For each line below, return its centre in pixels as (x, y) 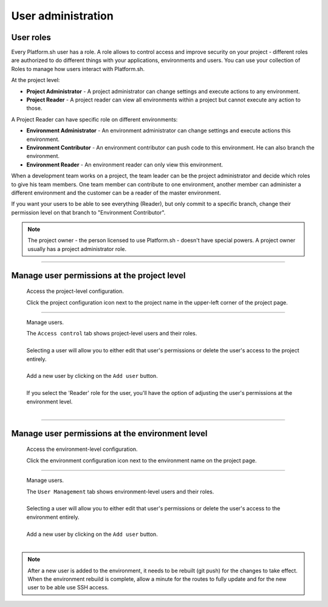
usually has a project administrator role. (77, 249)
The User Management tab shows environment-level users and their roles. (120, 492)
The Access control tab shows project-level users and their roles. (112, 334)
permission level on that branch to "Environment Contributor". (88, 212)
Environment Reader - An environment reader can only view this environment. (125, 165)
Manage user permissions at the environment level (109, 434)
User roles (31, 37)
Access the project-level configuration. (75, 291)
